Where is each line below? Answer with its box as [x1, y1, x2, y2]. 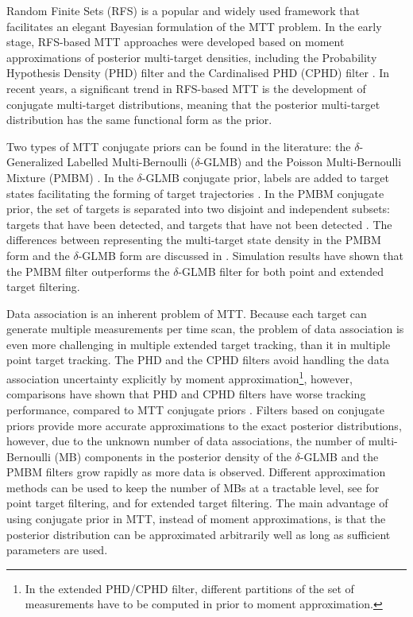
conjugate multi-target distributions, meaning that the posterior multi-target [6, 95, 380, 112]
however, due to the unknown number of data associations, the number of [6, 433, 365, 449]
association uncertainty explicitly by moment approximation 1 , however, [6, 368, 353, 386]
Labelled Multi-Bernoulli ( [67, 153, 195, 170]
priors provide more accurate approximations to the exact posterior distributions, [6, 417, 402, 433]
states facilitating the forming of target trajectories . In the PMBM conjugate [6, 184, 384, 201]
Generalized [6, 153, 64, 170]
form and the [6, 246, 70, 263]
